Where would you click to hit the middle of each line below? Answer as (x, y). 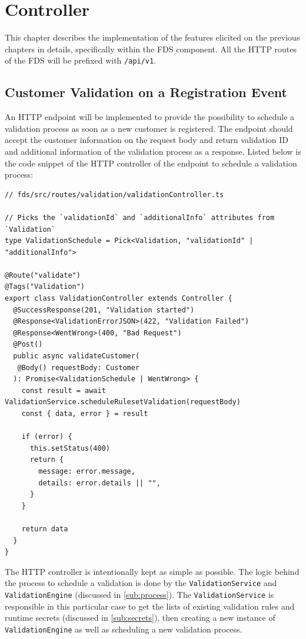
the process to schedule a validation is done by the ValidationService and (141, 583)
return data (45, 529)
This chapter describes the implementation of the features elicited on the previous (152, 37)
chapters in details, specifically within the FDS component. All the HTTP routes (151, 49)
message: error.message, (87, 471)
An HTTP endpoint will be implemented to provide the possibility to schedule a (150, 117)
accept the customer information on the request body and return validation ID (147, 140)
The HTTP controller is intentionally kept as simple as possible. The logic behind (152, 571)
